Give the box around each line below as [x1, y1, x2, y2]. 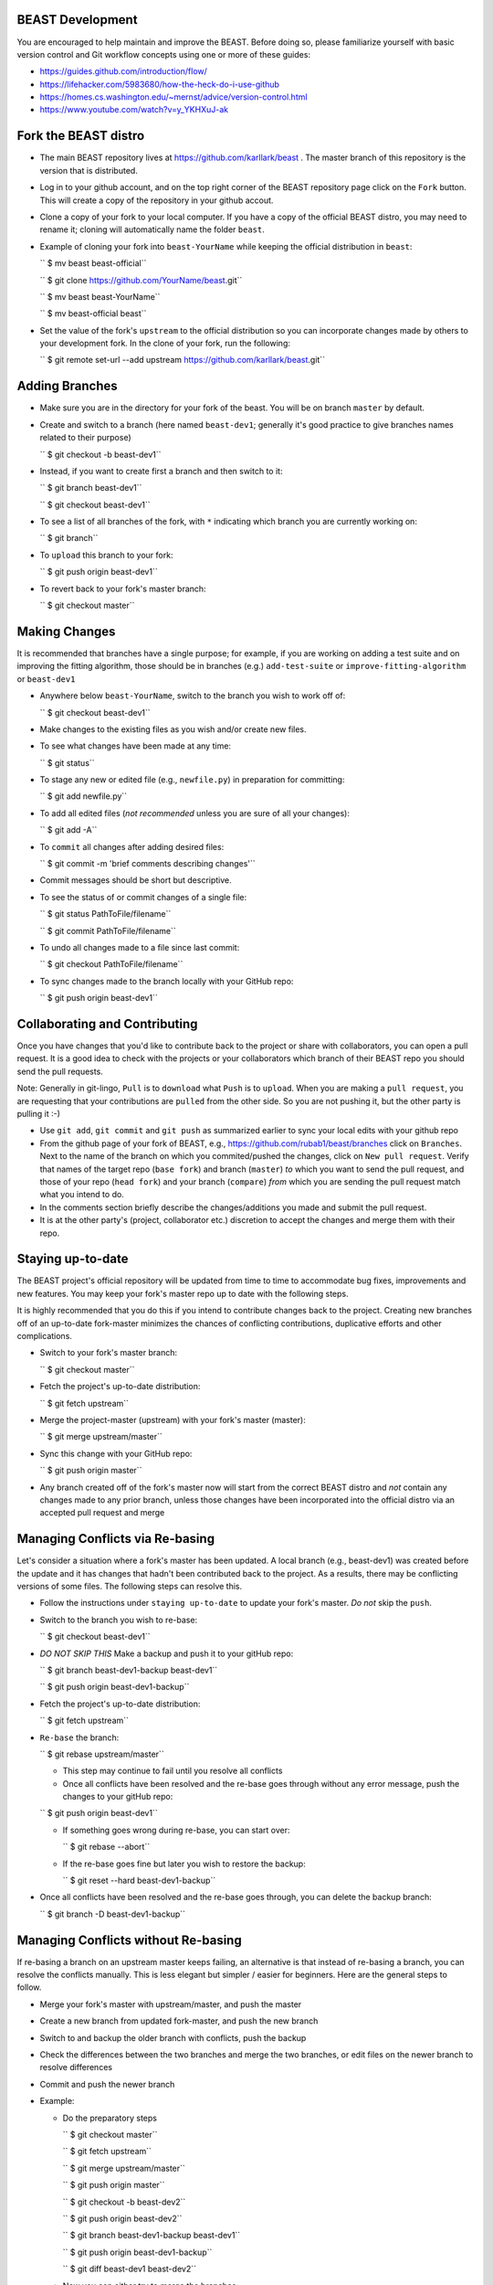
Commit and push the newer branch [39, 2078, 175, 2089]
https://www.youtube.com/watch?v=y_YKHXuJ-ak [39, 104, 228, 115]
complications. [16, 1331, 73, 1341]
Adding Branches [16, 378, 118, 394]
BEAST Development [16, 12, 138, 27]
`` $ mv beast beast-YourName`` [39, 291, 161, 302]
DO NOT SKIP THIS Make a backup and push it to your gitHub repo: [39, 1648, 294, 1659]
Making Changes [16, 623, 116, 639]
